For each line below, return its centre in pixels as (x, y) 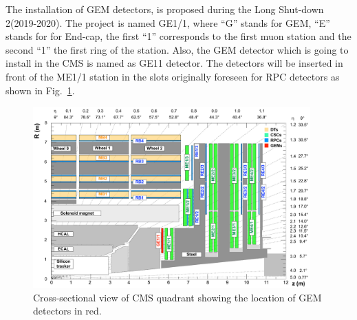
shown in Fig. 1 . (40, 90)
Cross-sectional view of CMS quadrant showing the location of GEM (177, 297)
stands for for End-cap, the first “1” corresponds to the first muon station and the (178, 36)
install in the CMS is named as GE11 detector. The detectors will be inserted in (174, 63)
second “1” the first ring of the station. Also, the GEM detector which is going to (177, 49)
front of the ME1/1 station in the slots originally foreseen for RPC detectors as (173, 76)
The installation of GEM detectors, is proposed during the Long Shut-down (165, 9)
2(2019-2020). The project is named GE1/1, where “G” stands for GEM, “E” (168, 22)
